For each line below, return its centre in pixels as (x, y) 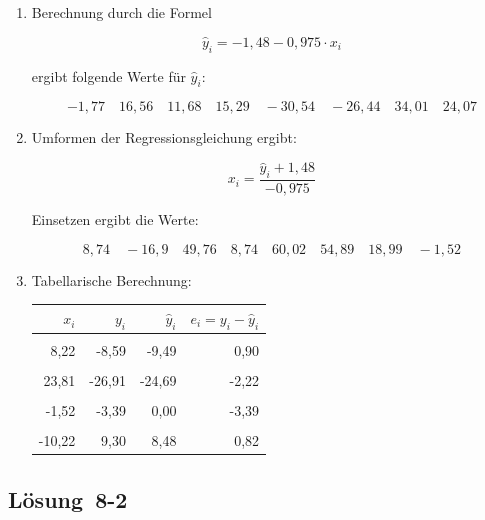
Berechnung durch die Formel (121, 12)
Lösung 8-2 (68, 498)
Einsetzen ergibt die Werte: (115, 219)
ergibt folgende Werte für (108, 75)
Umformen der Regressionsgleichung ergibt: (164, 137)
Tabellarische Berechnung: (111, 279)
